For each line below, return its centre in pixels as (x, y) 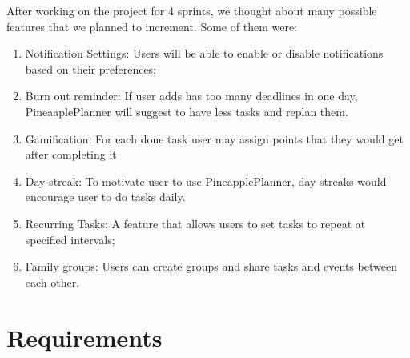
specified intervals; (70, 239)
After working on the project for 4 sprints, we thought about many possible (192, 10)
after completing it (71, 154)
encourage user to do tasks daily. (105, 197)
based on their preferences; (91, 68)
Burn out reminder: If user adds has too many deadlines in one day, (191, 96)
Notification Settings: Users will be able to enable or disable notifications (204, 53)
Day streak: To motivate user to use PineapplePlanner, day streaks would (206, 181)
